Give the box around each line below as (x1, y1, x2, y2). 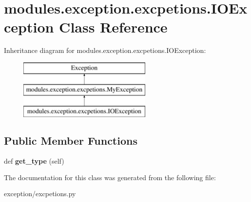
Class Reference (59, 17, 168, 37)
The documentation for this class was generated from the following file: (4, 172, 216, 182)
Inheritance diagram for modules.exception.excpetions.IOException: (4, 45, 206, 55)
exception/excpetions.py (4, 188, 76, 199)
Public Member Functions (4, 133, 137, 148)
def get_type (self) (4, 156, 64, 166)
